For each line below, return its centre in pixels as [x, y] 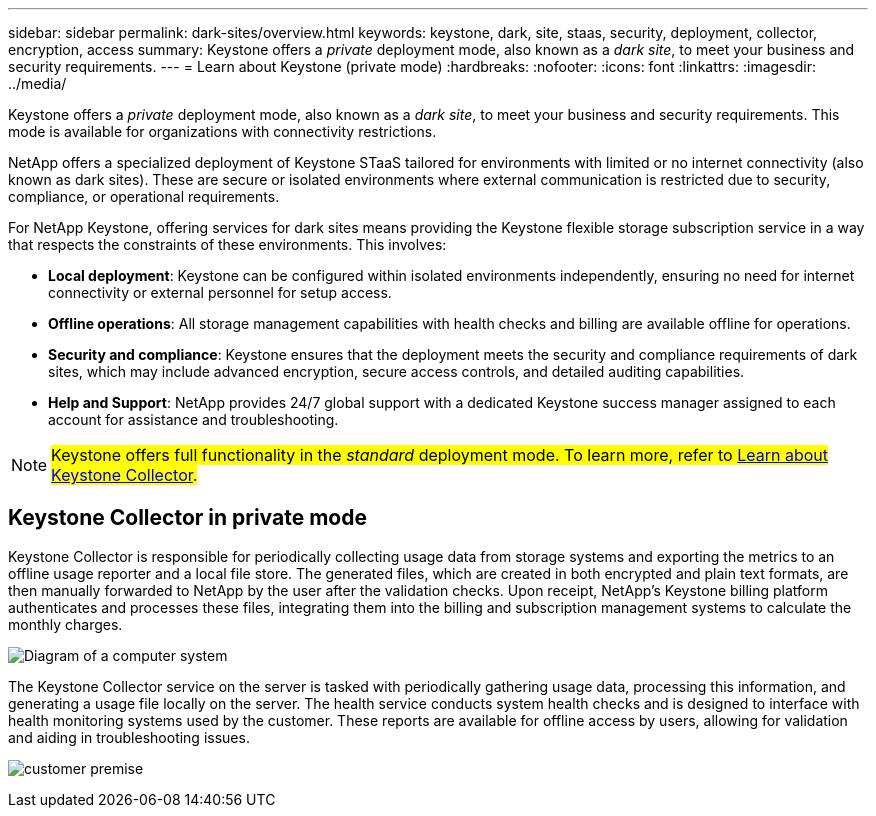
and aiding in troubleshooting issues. [129, 737]
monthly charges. [65, 624]
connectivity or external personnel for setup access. [220, 292]
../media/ [37, 83]
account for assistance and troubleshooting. [193, 419]
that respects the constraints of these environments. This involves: [227, 244]
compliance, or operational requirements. [144, 196]
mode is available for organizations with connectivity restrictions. [222, 131]
